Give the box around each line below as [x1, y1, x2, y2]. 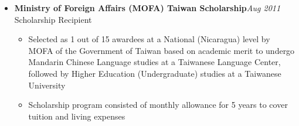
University [28, 79, 66, 91]
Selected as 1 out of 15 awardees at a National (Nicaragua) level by [28, 33, 270, 45]
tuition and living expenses [28, 110, 125, 122]
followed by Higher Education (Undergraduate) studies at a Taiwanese [28, 67, 281, 79]
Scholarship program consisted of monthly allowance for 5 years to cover [28, 98, 288, 111]
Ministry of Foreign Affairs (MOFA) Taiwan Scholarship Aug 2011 [14, 2, 281, 13]
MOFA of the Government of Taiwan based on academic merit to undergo [28, 44, 295, 56]
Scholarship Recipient [14, 13, 92, 25]
